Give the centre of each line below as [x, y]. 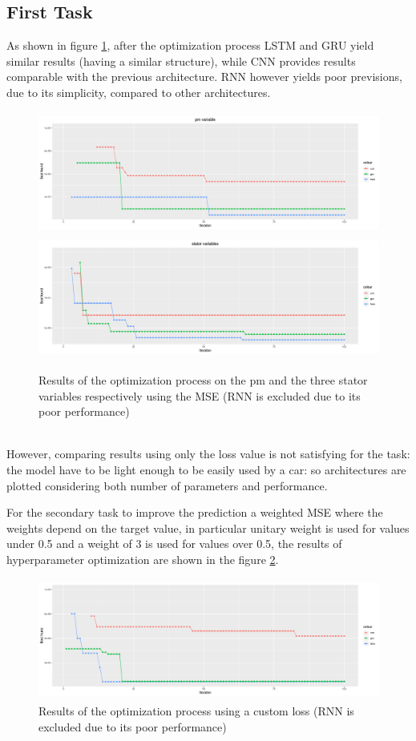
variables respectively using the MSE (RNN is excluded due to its [200, 395]
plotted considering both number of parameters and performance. [167, 485]
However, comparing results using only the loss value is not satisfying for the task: [208, 454]
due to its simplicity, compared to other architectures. [139, 92]
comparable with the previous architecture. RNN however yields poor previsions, [204, 77]
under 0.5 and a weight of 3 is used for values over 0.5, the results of [174, 544]
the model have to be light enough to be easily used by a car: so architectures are [206, 470]
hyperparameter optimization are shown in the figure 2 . [143, 560]
